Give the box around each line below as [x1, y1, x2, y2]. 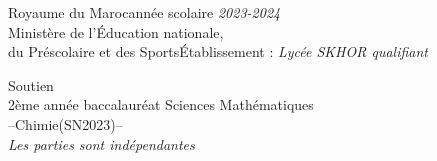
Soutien [8, 74, 54, 95]
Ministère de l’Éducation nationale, [8, 21, 224, 42]
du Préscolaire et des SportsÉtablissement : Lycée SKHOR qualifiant [8, 41, 429, 62]
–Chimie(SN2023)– [8, 113, 123, 134]
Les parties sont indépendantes [8, 133, 195, 154]
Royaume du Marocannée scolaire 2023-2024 [8, 2, 281, 22]
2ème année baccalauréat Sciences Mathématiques [8, 94, 314, 115]
